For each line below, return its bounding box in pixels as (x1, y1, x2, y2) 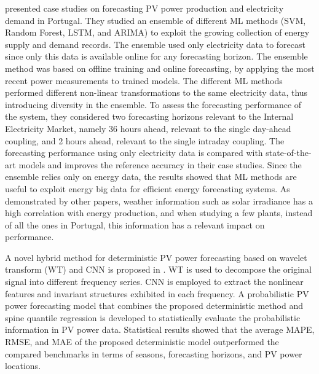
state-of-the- (266, 146, 312, 159)
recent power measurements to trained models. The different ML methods (5, 74, 283, 87)
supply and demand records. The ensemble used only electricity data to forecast (5, 37, 305, 50)
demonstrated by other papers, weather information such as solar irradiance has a (5, 194, 313, 207)
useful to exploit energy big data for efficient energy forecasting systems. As (5, 182, 290, 195)
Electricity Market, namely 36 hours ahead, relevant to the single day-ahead (5, 122, 291, 134)
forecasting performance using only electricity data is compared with (5, 146, 263, 159)
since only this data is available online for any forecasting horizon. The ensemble (5, 50, 308, 63)
